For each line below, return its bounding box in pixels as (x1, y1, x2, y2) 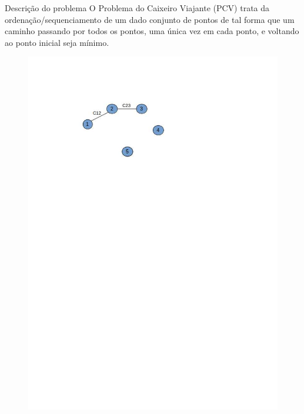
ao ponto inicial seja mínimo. (5, 36, 109, 48)
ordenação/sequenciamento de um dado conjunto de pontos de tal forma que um (5, 13, 295, 25)
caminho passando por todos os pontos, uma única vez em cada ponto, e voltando (5, 25, 299, 37)
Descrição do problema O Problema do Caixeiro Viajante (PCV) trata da (5, 2, 270, 14)
